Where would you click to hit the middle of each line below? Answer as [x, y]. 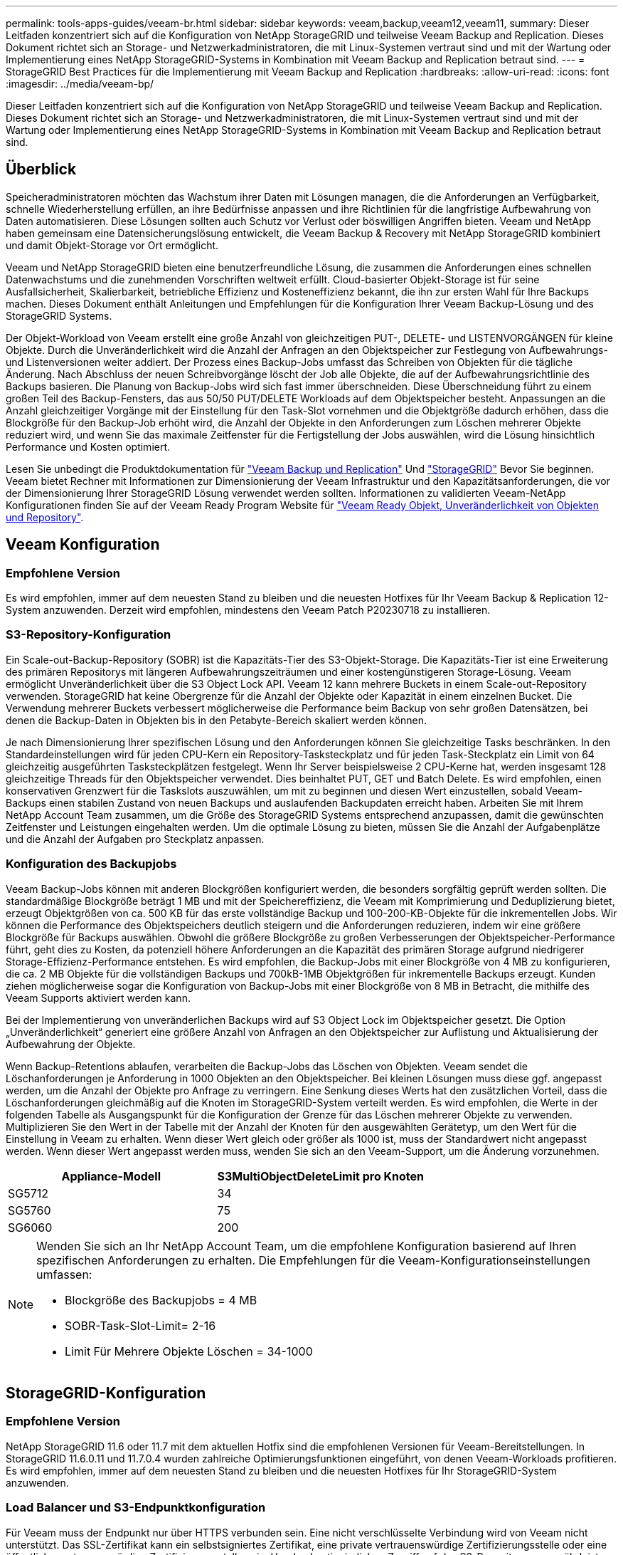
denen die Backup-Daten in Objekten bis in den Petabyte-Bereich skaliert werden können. [217, 720]
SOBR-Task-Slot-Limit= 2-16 [140, 1325]
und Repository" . [45, 517]
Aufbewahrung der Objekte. [71, 1044]
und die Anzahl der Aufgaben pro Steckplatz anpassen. [135, 839]
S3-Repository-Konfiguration [89, 635]
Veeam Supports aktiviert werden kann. [98, 998]
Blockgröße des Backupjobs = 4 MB [161, 1300]
